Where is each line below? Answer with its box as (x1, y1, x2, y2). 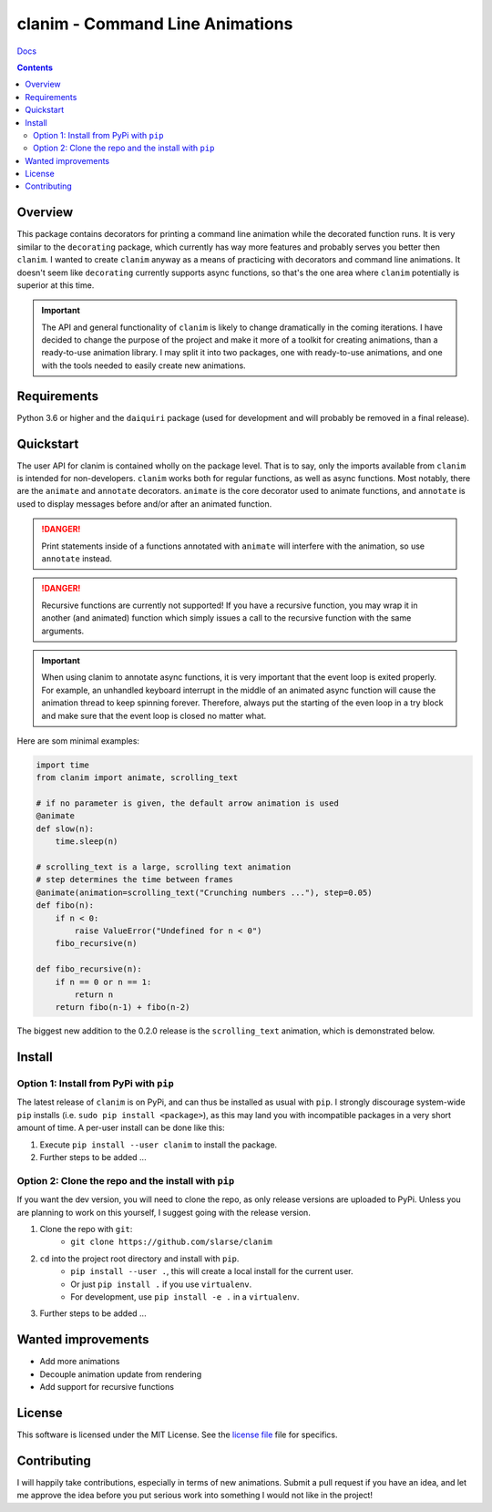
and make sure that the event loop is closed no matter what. (41, 710, 267, 721)
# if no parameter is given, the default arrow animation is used (36, 798, 339, 808)
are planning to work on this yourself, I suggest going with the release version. (16, 1207, 312, 1218)
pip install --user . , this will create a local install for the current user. (70, 1266, 354, 1277)
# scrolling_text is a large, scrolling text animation (36, 862, 292, 872)
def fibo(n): (36, 900, 95, 910)
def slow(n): (36, 823, 95, 834)
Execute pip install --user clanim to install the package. (39, 1139, 278, 1150)
